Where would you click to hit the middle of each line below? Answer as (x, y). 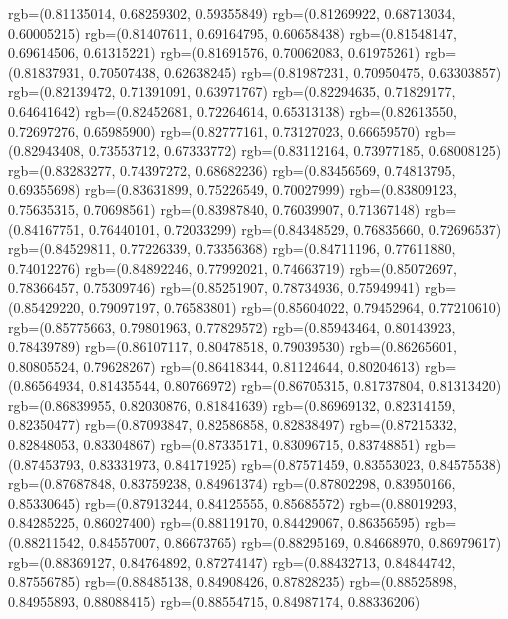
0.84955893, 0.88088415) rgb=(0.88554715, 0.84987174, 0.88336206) (214, 600)
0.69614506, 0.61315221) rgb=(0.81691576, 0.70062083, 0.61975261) (214, 52)
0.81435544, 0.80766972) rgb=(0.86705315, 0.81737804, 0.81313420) (295, 385)
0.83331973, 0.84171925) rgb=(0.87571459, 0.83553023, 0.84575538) (295, 463)
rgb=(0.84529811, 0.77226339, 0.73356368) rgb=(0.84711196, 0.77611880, (232, 248)
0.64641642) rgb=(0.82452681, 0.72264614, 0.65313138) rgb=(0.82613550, (232, 110)
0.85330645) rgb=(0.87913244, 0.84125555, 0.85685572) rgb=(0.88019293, (232, 502)
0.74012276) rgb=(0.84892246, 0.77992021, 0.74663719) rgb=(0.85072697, (232, 267)
